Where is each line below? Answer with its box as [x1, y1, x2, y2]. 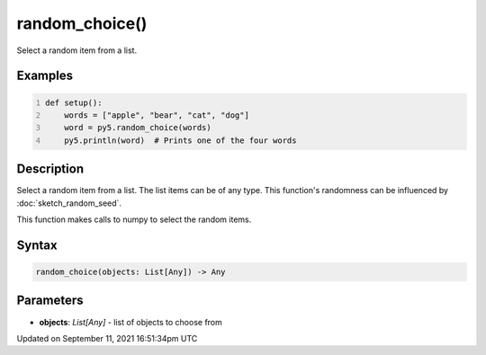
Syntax [16, 237, 58, 253]
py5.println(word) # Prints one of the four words [64, 135, 297, 146]
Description [16, 162, 85, 177]
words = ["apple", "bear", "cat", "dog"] [64, 110, 249, 120]
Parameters [16, 293, 84, 308]
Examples [16, 68, 74, 84]
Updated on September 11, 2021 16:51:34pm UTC [16, 333, 198, 343]
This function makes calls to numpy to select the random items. [16, 214, 252, 225]
